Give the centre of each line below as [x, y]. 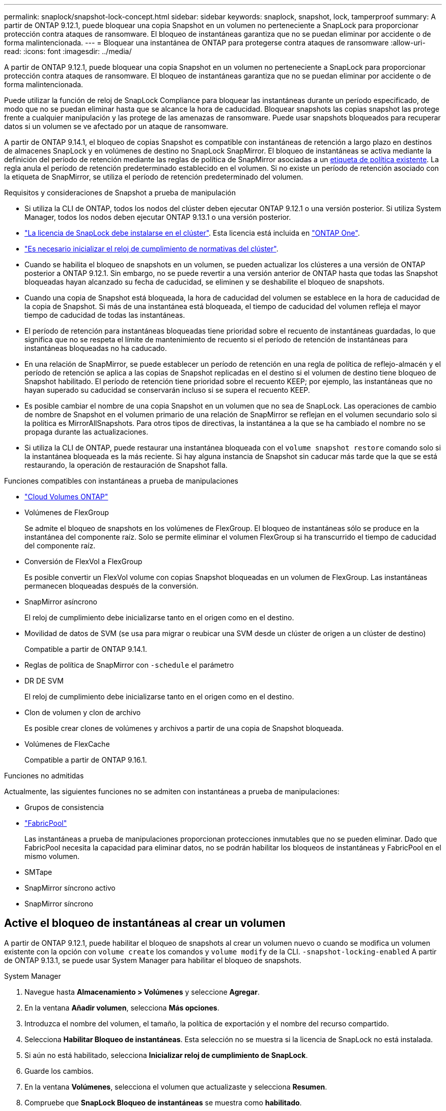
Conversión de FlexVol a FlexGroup [83, 561]
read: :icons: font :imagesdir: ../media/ [68, 51]
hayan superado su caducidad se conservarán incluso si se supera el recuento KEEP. [167, 390]
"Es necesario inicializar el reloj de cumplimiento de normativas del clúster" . [151, 249]
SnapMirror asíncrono [61, 602]
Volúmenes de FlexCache [67, 744]
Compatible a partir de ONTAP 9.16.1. [86, 760]
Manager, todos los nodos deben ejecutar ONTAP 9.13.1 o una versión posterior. [158, 217]
